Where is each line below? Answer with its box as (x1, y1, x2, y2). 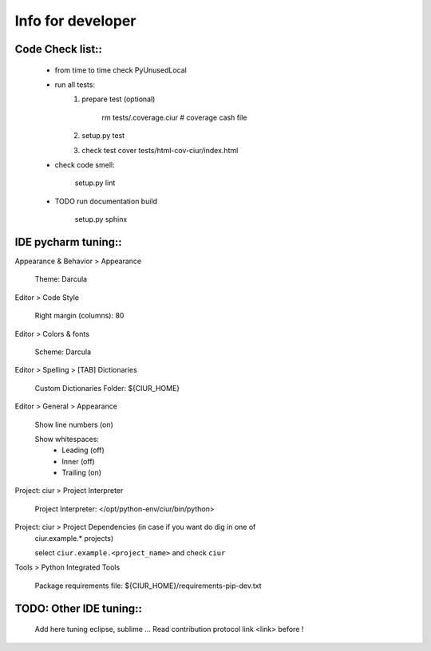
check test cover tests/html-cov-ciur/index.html (81, 145, 239, 155)
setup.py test (81, 131, 125, 140)
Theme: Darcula (34, 274, 88, 284)
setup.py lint (74, 178, 116, 187)
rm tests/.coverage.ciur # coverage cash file (101, 112, 247, 122)
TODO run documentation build (54, 196, 158, 206)
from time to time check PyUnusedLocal (54, 65, 187, 75)
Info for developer (14, 12, 136, 30)
